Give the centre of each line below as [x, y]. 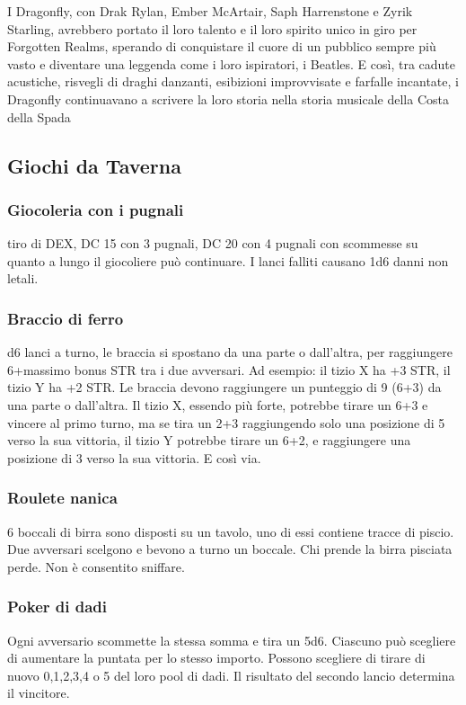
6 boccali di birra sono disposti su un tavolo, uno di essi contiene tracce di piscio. [231, 531]
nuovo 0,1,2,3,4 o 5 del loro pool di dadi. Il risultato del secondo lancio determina [231, 675]
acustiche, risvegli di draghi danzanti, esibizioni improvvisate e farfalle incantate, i [233, 81]
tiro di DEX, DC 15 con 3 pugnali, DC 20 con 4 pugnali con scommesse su [213, 243]
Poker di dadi [57, 607]
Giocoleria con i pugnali [96, 209]
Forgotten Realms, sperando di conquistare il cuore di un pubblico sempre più [222, 46]
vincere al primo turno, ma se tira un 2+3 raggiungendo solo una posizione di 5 [226, 422]
